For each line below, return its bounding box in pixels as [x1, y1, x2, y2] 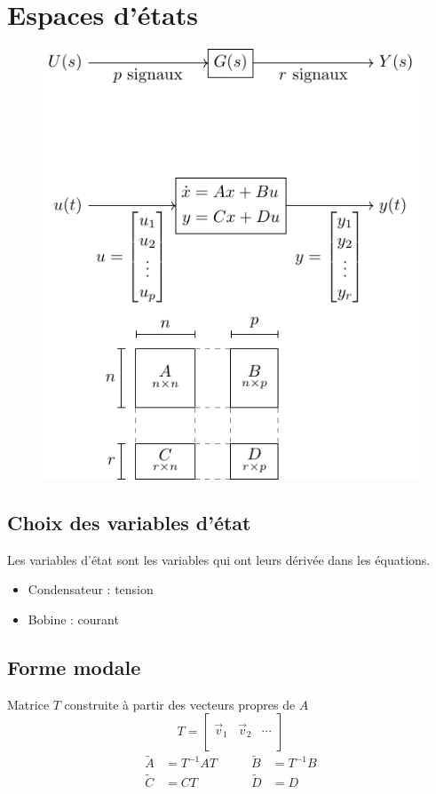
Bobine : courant [28, 609, 119, 628]
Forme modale [7, 653, 141, 680]
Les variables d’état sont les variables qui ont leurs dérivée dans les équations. [7, 550, 431, 568]
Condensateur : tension [28, 580, 154, 599]
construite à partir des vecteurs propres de [64, 695, 296, 713]
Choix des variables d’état [7, 508, 251, 536]
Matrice [7, 695, 50, 713]
